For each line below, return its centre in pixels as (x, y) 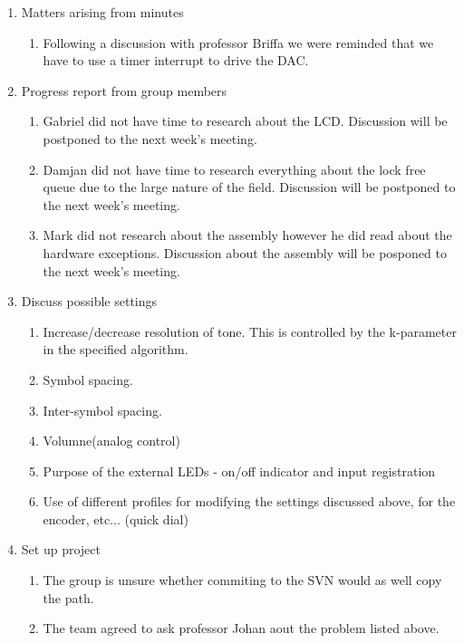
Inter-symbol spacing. (102, 410)
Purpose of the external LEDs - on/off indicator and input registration (239, 470)
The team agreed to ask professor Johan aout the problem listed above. (241, 628)
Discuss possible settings (89, 301)
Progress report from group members (124, 90)
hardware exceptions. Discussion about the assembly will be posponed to (245, 252)
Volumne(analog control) (111, 441)
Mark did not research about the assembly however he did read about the (247, 235)
